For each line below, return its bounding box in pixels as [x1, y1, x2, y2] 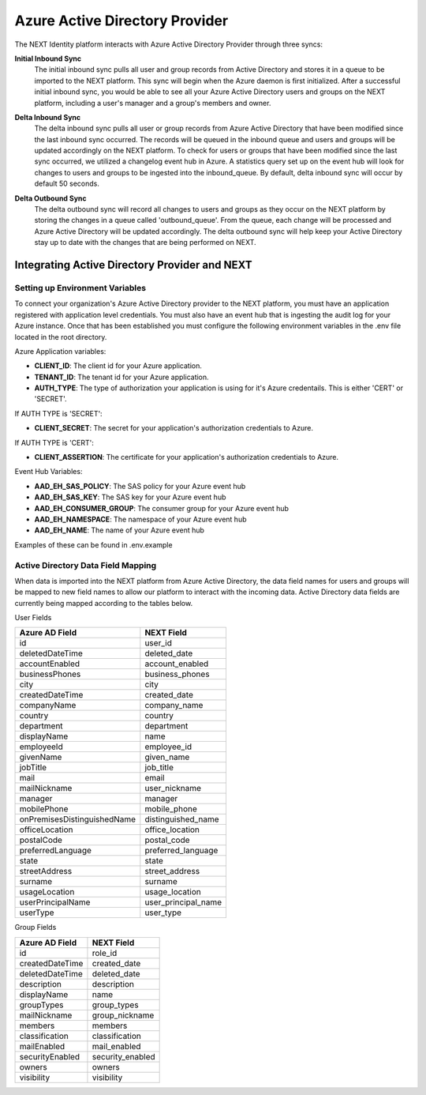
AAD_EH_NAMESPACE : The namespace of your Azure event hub [34, 514, 248, 524]
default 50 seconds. [34, 179, 100, 189]
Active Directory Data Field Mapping [14, 559, 157, 570]
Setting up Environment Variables [14, 282, 146, 293]
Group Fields [14, 923, 57, 932]
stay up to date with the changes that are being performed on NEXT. [34, 238, 256, 247]
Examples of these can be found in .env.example [14, 540, 173, 549]
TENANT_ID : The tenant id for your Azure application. [34, 372, 209, 382]
